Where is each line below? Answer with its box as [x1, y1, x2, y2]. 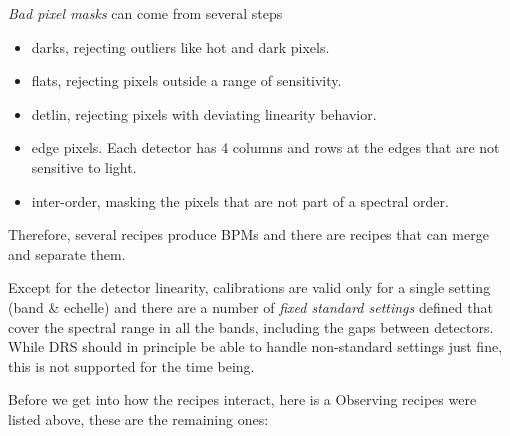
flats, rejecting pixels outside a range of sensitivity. [31, 70, 342, 91]
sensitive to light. [31, 156, 137, 177]
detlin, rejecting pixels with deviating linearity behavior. [31, 103, 377, 124]
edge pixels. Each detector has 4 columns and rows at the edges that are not [31, 137, 500, 158]
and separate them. [8, 243, 126, 264]
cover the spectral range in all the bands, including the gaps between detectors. [8, 316, 494, 337]
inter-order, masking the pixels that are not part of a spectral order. [31, 190, 449, 211]
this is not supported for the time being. [8, 355, 255, 376]
